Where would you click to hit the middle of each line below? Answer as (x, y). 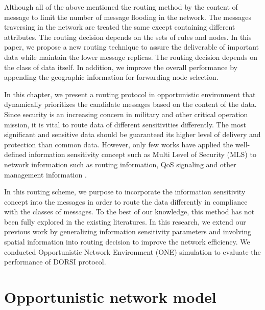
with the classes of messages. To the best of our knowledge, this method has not (129, 212)
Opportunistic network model (110, 297)
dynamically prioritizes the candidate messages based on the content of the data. (130, 104)
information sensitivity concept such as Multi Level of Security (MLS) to (142, 154)
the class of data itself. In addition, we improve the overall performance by (121, 67)
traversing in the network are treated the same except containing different (120, 27)
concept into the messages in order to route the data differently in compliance (126, 201)
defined (15, 154)
